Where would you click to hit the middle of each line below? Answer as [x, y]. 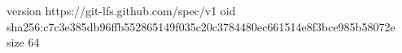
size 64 [23, 42]
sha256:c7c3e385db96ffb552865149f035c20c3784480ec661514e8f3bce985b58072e [201, 26]
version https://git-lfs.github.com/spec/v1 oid [121, 10]
